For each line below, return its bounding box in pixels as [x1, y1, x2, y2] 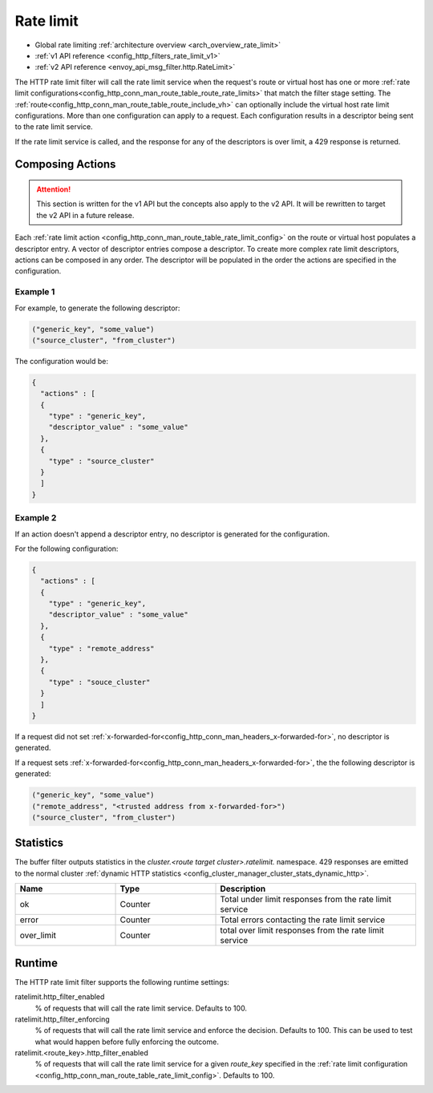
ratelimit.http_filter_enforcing [14, 1014, 110, 1024]
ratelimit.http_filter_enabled [14, 992, 105, 1002]
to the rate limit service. [14, 122, 93, 132]
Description [220, 883, 266, 894]
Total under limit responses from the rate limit [220, 894, 392, 905]
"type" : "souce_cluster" [48, 678, 151, 686]
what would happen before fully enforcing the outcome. [34, 1037, 220, 1046]
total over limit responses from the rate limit [220, 925, 384, 936]
